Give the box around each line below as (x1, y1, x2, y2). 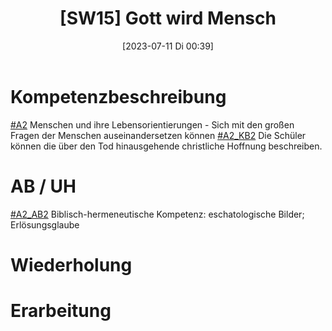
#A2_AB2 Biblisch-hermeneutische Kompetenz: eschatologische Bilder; (10, 208, 305, 220)
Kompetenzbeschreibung (10, 85, 227, 108)
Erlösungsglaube (10, 218, 80, 231)
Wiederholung (10, 253, 133, 276)
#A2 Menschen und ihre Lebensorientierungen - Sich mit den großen (10, 118, 295, 131)
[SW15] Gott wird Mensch (59, 7, 277, 30)
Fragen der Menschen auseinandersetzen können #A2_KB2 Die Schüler (10, 129, 307, 141)
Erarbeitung (10, 300, 112, 322)
